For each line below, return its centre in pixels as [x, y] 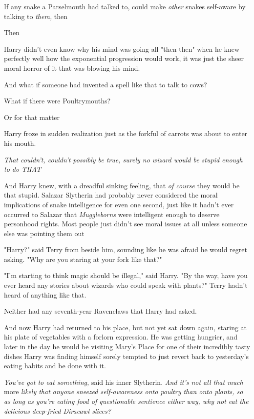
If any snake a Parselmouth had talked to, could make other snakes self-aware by [125, 6]
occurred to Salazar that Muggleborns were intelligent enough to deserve [112, 214]
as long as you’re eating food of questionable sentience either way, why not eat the [126, 401]
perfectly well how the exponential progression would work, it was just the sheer [124, 58]
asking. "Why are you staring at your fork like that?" [83, 259]
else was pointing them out [44, 233]
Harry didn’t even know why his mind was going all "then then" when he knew [122, 49]
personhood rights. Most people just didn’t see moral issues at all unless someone [126, 224]
